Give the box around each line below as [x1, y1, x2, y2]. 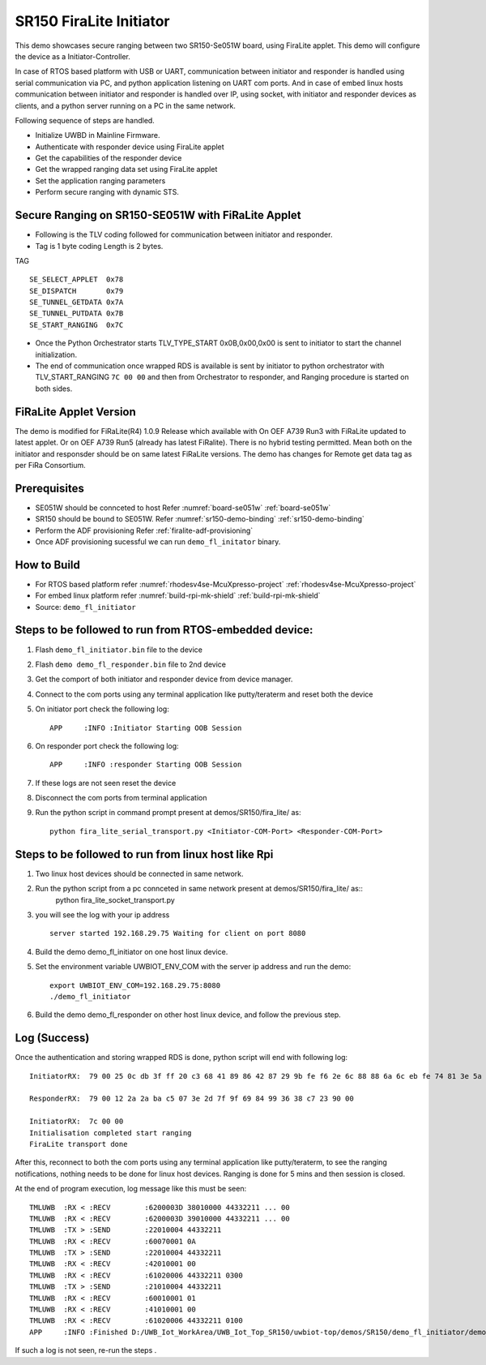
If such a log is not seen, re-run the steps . [15, 1346, 157, 1355]
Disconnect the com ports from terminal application [35, 793, 207, 803]
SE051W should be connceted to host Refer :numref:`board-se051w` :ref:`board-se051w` [35, 503, 331, 513]
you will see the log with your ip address [35, 909, 170, 920]
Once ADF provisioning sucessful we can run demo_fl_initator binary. [35, 536, 281, 547]
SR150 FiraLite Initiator [15, 12, 170, 30]
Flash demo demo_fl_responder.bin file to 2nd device [35, 659, 227, 669]
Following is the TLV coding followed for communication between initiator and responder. [35, 230, 333, 239]
